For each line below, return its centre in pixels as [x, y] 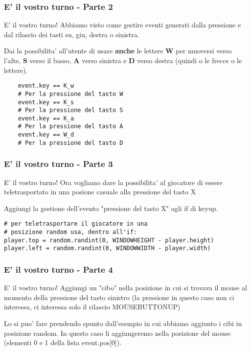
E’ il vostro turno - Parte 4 [58, 269]
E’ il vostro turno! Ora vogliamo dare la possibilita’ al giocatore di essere [113, 182]
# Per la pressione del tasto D [70, 143]
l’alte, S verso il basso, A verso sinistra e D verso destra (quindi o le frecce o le [123, 60]
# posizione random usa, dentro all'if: [71, 232]
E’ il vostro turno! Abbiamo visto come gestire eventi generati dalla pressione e [123, 25]
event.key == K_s [46, 102]
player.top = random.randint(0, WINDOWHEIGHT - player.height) [109, 240]
